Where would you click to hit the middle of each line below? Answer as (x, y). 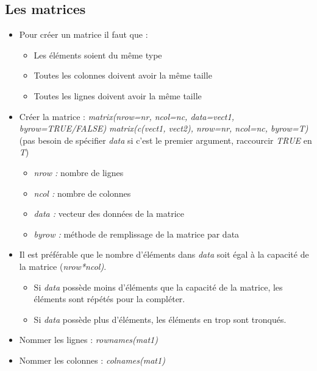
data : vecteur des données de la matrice (109, 214)
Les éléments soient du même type (98, 55)
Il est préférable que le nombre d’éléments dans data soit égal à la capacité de (164, 254)
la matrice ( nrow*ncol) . (63, 266)
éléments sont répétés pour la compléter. (109, 299)
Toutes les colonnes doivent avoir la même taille (123, 75)
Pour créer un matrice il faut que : (84, 34)
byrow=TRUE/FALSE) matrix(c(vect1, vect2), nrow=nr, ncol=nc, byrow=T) (164, 128)
